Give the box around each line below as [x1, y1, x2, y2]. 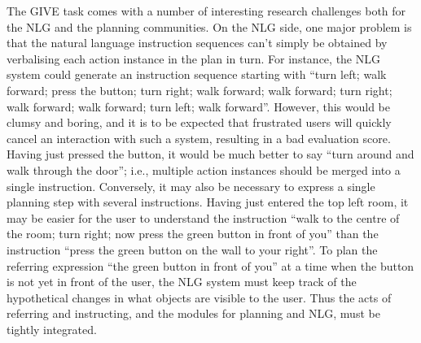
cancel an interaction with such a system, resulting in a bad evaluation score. [7, 129, 391, 146]
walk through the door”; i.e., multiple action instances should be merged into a [7, 161, 401, 178]
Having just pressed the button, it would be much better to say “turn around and [7, 145, 414, 163]
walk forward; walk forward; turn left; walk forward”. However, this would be [7, 98, 390, 115]
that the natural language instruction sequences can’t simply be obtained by [7, 34, 388, 51]
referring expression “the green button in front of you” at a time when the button [7, 257, 414, 274]
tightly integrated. [7, 320, 97, 337]
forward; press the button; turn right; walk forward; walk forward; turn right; [7, 81, 392, 98]
